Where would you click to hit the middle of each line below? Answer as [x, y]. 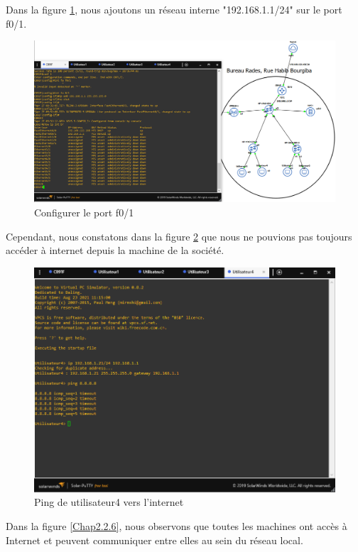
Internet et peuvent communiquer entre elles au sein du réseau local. [154, 540]
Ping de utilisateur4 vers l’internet [109, 502]
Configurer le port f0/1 [84, 212]
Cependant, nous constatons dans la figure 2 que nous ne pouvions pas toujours [179, 236]
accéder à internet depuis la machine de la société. [115, 250]
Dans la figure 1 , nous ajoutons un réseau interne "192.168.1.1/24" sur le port [174, 9]
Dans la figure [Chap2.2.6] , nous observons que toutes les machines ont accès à [177, 526]
